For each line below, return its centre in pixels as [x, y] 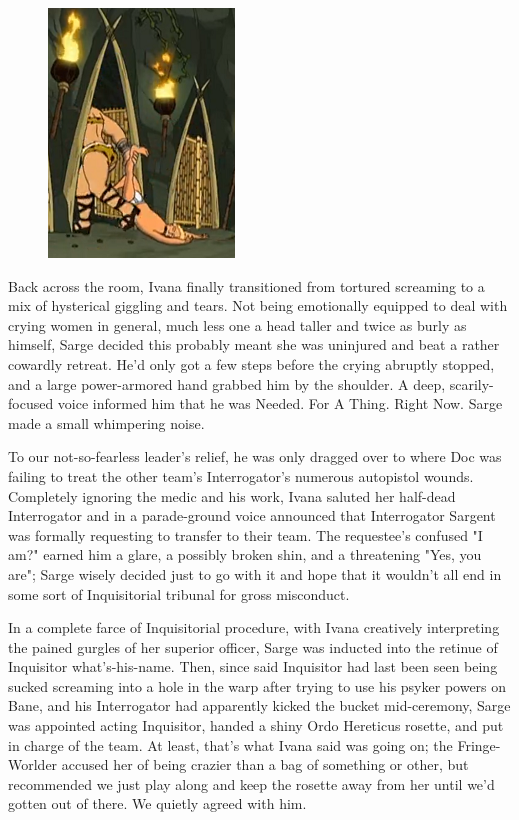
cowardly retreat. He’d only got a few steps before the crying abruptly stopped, [251, 363]
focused [31, 403]
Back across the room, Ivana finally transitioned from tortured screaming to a [246, 285]
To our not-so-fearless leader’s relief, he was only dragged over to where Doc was [255, 456]
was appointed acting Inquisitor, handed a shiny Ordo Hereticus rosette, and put [256, 725]
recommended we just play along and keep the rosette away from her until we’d [251, 783]
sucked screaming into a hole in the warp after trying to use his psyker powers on [257, 685]
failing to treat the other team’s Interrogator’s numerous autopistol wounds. [241, 475]
